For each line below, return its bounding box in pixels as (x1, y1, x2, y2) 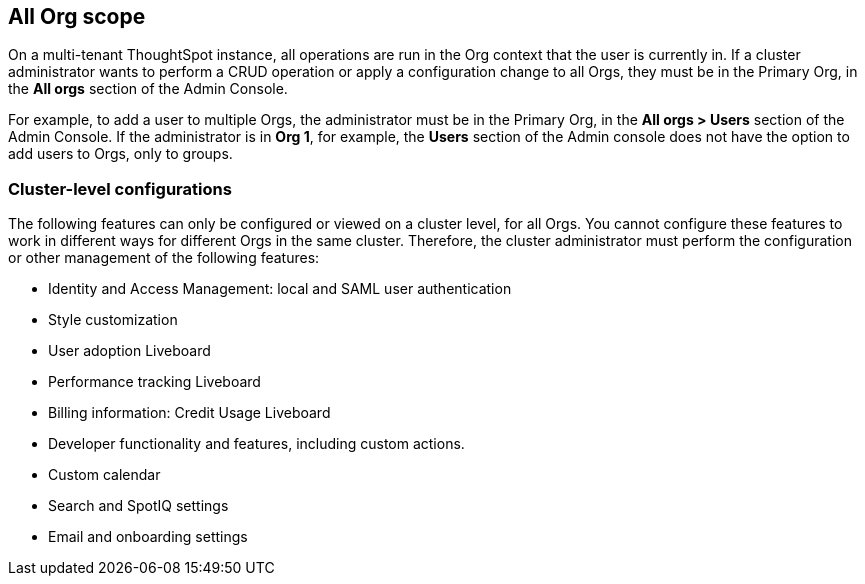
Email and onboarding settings (48, 528, 248, 546)
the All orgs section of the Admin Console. (8, 80, 288, 98)
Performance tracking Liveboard (48, 373, 261, 391)
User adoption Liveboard (48, 342, 211, 360)
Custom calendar (48, 466, 161, 484)
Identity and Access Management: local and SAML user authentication (48, 280, 512, 298)
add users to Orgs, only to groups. (8, 145, 233, 163)
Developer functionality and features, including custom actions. (48, 435, 465, 453)
